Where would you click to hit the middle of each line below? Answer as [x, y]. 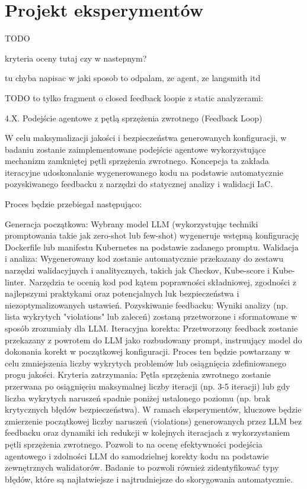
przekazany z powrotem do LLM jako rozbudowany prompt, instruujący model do [153, 340]
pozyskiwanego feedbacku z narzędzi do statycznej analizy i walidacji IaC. [139, 184]
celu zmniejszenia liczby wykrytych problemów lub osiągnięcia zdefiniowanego [146, 363]
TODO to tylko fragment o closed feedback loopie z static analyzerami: [134, 97]
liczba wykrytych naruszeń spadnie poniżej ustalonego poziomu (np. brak [137, 398]
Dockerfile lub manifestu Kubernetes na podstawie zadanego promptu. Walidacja [152, 247]
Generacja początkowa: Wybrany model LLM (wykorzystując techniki [132, 223]
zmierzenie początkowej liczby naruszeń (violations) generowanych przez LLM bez [153, 421]
